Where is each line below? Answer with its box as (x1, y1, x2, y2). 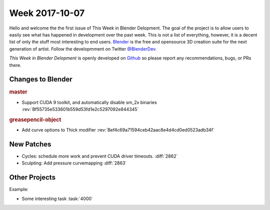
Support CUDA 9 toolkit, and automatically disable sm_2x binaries (21, 99, 157, 105)
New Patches (9, 140, 51, 148)
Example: (9, 186, 28, 192)
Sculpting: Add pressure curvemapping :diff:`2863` (21, 160, 127, 166)
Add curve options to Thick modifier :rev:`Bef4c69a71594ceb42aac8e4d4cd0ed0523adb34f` (21, 127, 215, 133)
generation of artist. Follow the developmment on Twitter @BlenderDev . (9, 45, 157, 52)
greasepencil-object (9, 116, 61, 123)
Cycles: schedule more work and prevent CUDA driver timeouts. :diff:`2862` (21, 153, 178, 159)
